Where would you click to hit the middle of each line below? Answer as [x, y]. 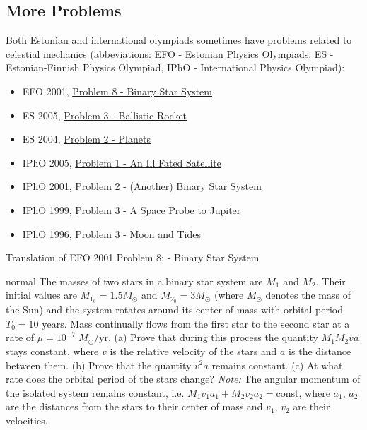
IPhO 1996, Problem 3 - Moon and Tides [111, 233]
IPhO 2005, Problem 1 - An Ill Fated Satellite [122, 162]
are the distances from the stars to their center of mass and [134, 406]
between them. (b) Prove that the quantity [99, 365]
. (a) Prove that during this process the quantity [213, 337]
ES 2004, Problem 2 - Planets [86, 139]
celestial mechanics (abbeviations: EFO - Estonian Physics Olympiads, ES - [170, 53]
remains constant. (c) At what [277, 365]
